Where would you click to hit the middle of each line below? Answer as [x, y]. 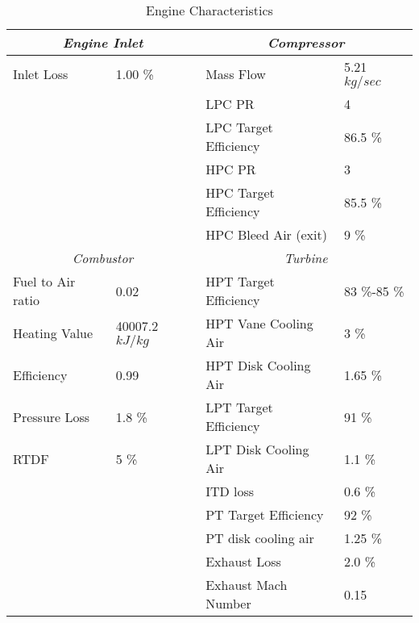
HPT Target [240, 281]
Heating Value [53, 332]
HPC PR [231, 169]
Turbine [306, 258]
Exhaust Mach [247, 585]
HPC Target [240, 192]
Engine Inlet [103, 42]
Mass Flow [236, 73]
